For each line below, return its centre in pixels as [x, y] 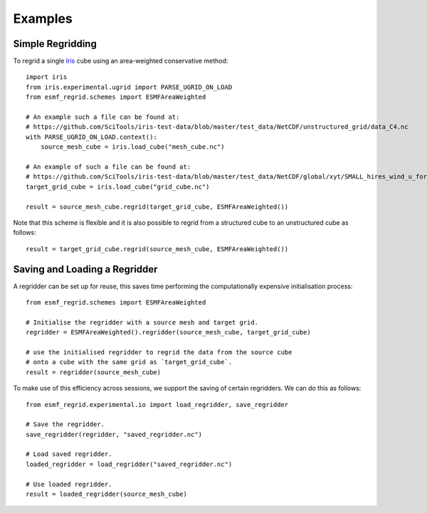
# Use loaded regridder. [69, 484]
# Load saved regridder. [69, 454]
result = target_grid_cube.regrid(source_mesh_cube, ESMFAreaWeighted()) [157, 249]
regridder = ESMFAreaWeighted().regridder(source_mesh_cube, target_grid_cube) [168, 332]
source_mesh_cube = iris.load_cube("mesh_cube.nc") [132, 147]
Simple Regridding [55, 44]
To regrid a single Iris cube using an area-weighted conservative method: [121, 61]
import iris [47, 77]
